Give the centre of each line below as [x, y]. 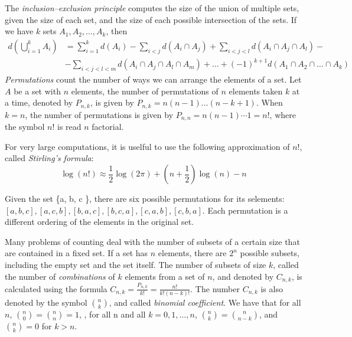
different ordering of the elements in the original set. [99, 222]
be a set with [37, 91]
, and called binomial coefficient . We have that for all [205, 302]
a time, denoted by [39, 102]
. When [269, 102]
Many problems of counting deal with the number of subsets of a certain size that [152, 241]
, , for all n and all [113, 314]
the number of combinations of [60, 276]
